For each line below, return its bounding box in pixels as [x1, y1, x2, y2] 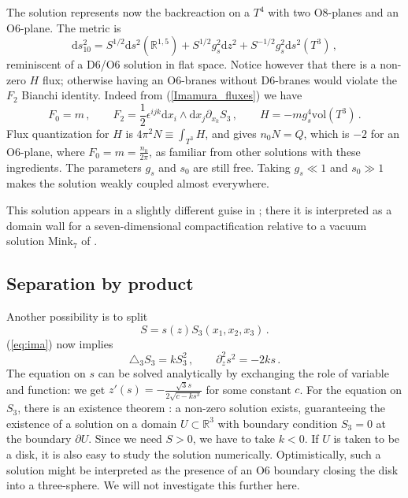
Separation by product [6, 271, 194, 295]
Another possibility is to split [6, 308, 148, 325]
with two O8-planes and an [268, 4, 399, 20]
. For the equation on [299, 381, 402, 397]
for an [370, 125, 399, 142]
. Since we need [88, 430, 162, 447]
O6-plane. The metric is [6, 19, 121, 35]
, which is [303, 125, 350, 142]
